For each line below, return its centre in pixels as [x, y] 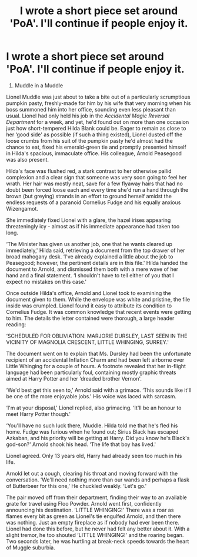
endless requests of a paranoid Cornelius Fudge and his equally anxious [94, 202]
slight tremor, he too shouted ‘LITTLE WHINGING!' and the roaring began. [95, 535]
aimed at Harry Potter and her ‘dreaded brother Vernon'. [74, 378]
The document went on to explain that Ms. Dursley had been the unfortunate [99, 353]
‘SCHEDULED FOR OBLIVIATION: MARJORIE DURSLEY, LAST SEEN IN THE [97, 336]
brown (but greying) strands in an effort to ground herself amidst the [89, 196]
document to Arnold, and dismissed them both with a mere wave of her [92, 269]
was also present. [27, 159]
